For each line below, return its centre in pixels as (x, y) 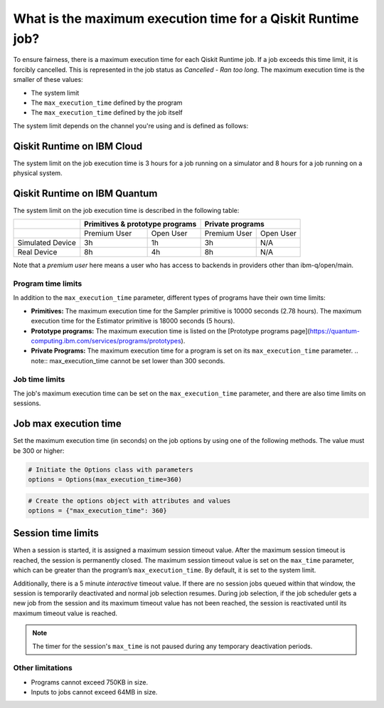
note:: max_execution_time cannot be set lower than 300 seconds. (128, 360)
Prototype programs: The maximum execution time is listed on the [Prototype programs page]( (171, 330)
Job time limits (39, 379)
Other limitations (43, 668)
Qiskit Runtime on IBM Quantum (85, 193)
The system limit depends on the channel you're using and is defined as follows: (131, 125)
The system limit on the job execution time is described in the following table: (126, 210)
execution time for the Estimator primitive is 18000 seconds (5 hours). (133, 321)
